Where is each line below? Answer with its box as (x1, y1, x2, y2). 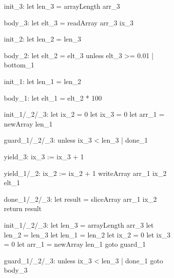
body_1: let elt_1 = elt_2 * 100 (4, 92, 102, 103)
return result (4, 203, 42, 214)
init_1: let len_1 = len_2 (4, 76, 81, 86)
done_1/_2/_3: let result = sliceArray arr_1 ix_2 (4, 193, 157, 204)
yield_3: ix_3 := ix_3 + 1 (4, 151, 84, 161)
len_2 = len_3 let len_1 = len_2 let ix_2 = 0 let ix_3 (4, 229, 171, 239)
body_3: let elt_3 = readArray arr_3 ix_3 (4, 17, 134, 27)
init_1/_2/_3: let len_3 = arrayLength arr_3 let (4, 219, 154, 230)
